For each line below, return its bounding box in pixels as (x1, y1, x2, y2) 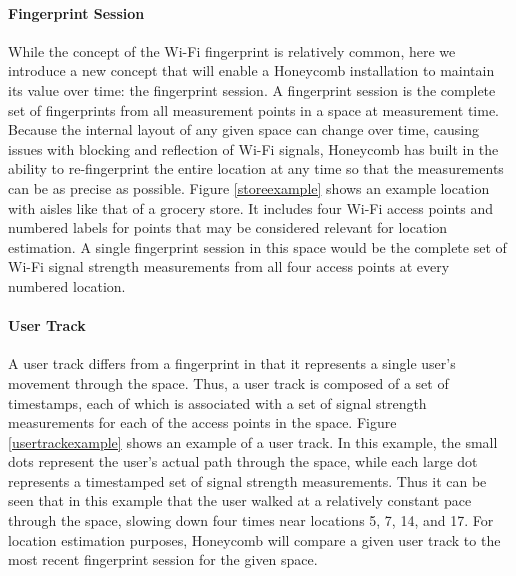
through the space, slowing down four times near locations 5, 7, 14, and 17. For (8, 510, 494, 531)
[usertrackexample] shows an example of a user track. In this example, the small (8, 431, 498, 452)
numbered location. (8, 275, 126, 296)
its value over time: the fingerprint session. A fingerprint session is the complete (8, 79, 496, 100)
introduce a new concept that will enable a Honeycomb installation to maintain (8, 60, 495, 81)
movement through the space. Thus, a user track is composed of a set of (8, 372, 449, 393)
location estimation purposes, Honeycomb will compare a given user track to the (8, 529, 501, 550)
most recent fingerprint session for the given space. (8, 549, 318, 570)
